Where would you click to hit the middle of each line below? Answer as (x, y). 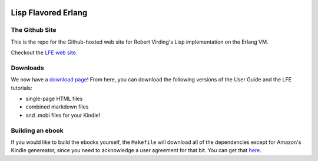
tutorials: (21, 88)
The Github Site (34, 30)
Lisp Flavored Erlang (49, 13)
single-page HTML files (54, 99)
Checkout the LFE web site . (44, 52)
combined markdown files (57, 107)
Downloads (27, 68)
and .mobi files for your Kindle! (63, 115)
